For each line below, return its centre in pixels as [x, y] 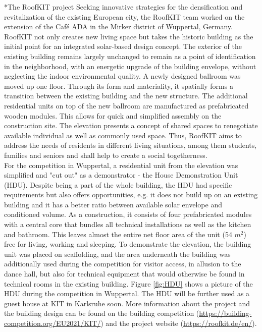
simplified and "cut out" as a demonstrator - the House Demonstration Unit [121, 175]
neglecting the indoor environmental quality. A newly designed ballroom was [122, 76]
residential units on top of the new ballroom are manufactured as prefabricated [126, 105]
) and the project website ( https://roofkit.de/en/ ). [179, 323]
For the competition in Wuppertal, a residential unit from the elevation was [121, 165]
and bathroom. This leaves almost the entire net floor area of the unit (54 [118, 234]
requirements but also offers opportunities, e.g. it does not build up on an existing [131, 195]
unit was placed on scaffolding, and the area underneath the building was [117, 254]
